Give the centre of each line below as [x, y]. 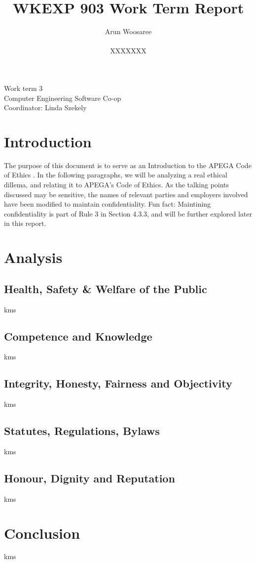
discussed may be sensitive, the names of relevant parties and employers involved [126, 194]
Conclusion [42, 533]
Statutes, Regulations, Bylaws [82, 431]
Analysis [33, 257]
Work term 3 [23, 88]
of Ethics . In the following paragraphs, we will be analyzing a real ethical [116, 175]
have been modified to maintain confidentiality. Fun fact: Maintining [108, 204]
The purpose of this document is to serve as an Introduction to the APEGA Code [128, 165]
